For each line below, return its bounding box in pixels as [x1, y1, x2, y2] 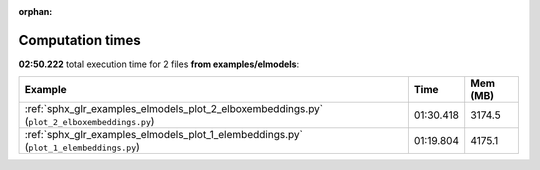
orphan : [18, 6, 53, 17]
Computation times [18, 31, 141, 49]
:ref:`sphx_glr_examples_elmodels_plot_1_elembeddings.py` [24, 128, 304, 142]
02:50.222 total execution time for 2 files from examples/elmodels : [18, 58, 300, 70]
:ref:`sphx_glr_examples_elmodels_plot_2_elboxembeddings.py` [24, 102, 324, 116]
